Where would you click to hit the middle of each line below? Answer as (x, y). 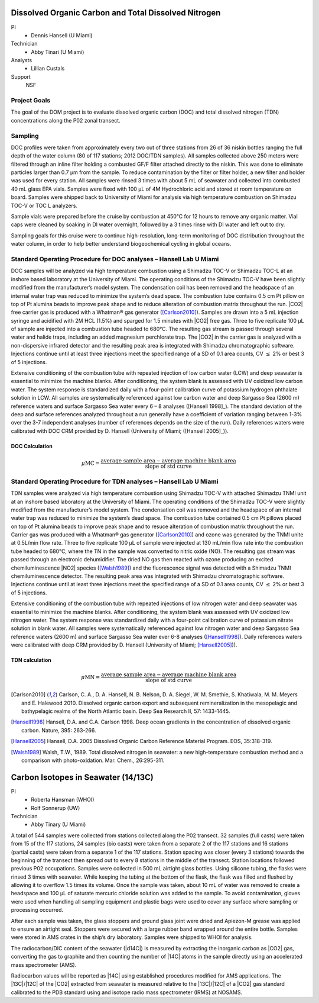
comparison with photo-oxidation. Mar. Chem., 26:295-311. (93, 760)
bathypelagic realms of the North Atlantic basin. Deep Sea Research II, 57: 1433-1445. (126, 711)
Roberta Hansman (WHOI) (63, 800)
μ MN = (90, 677)
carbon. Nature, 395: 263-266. (59, 730)
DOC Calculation (32, 446)
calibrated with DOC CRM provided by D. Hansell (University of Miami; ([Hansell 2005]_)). (120, 431)
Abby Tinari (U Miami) (58, 52)
